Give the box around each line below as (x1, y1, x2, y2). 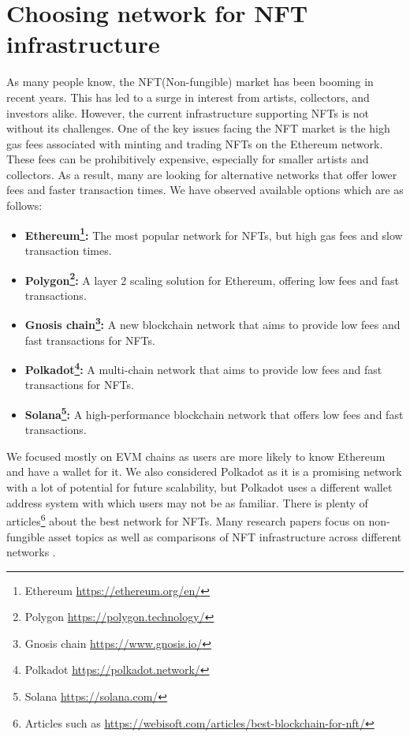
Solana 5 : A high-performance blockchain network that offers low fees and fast (24, 404, 404, 422)
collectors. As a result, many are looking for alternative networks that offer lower (6, 166, 397, 182)
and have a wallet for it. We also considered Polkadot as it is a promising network (6, 463, 402, 480)
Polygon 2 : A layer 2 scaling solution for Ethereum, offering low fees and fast (24, 269, 399, 288)
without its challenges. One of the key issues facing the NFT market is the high (6, 120, 390, 137)
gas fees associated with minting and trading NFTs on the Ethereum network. (6, 135, 383, 152)
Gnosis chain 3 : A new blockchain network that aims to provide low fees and (24, 314, 401, 332)
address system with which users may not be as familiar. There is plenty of (6, 494, 368, 511)
